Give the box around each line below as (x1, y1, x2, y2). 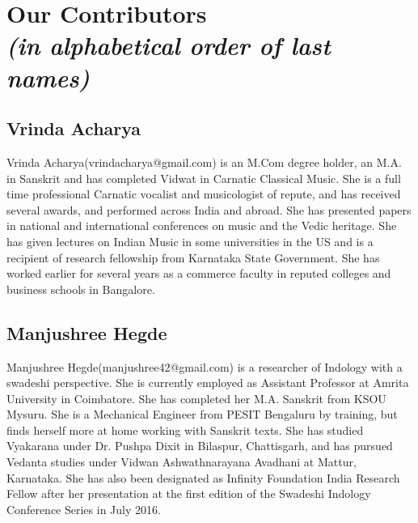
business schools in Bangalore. (6, 280, 155, 297)
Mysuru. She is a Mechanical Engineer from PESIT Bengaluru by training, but (6, 406, 398, 423)
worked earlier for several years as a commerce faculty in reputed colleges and (6, 265, 391, 282)
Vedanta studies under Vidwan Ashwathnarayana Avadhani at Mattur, (6, 453, 357, 470)
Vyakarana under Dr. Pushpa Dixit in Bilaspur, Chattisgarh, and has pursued (6, 437, 393, 454)
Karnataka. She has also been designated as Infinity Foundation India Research (6, 469, 400, 486)
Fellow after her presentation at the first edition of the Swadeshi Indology (6, 485, 371, 502)
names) (6, 60, 90, 94)
